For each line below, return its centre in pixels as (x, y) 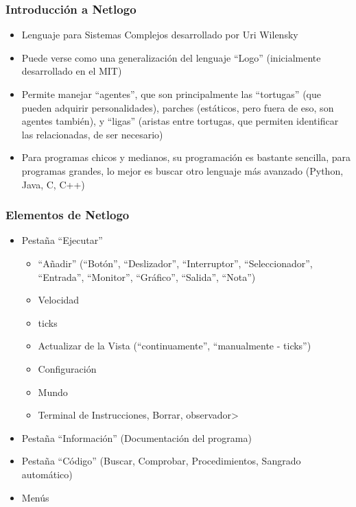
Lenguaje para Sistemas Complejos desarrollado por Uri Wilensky (160, 35)
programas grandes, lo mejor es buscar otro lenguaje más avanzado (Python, (182, 170)
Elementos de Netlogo (68, 215)
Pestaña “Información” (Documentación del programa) (137, 437)
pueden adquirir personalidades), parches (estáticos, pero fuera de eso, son (178, 107)
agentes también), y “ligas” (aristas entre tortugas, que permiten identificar (180, 121)
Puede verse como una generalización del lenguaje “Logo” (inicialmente (171, 57)
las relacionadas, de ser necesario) (92, 134)
